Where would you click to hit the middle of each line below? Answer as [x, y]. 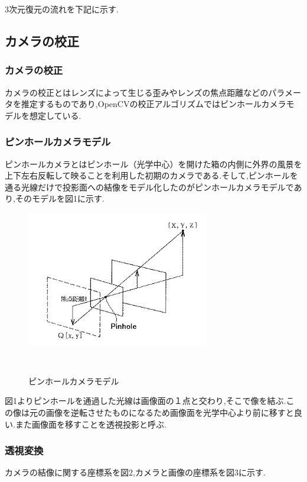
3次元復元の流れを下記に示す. [62, 9]
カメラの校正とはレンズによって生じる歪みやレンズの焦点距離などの [137, 92]
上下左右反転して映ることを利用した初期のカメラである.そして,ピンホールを [151, 175]
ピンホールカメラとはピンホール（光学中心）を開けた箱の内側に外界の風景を [153, 164]
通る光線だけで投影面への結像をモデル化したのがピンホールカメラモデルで [149, 187]
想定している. [55, 115]
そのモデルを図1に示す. [60, 198]
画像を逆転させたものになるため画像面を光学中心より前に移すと [170, 412]
